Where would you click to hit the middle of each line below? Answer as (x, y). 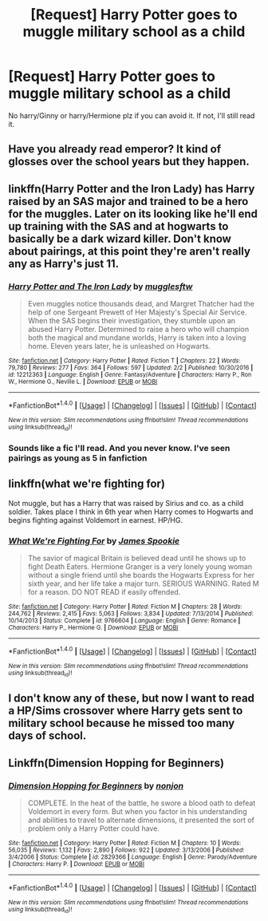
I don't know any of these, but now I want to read (132, 699)
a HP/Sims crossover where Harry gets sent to (126, 711)
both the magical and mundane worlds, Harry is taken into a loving (137, 338)
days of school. (47, 736)
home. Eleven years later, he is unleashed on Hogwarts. (119, 346)
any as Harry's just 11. (64, 264)
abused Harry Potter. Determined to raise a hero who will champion (138, 330)
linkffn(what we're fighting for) (87, 484)
